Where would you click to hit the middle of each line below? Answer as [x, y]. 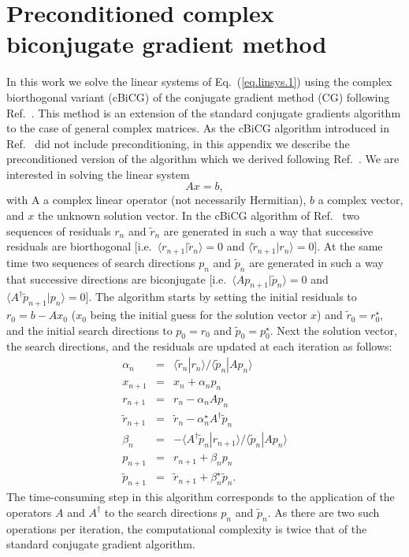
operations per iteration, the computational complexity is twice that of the [187, 528]
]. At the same [348, 246]
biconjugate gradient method [167, 44]
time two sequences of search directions [101, 262]
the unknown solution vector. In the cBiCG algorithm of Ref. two [199, 215]
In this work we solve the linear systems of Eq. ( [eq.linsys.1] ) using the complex [199, 82]
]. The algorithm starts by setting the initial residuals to [221, 297]
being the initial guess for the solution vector [199, 315]
